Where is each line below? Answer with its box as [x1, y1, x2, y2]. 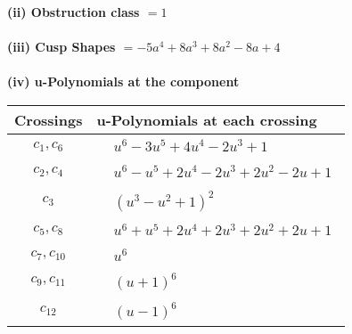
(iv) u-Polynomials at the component [7, 72, 240, 91]
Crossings [14, 109, 83, 130]
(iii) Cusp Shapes [7, 37, 116, 56]
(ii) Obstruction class [7, 3, 140, 20]
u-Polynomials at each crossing [96, 109, 317, 130]
